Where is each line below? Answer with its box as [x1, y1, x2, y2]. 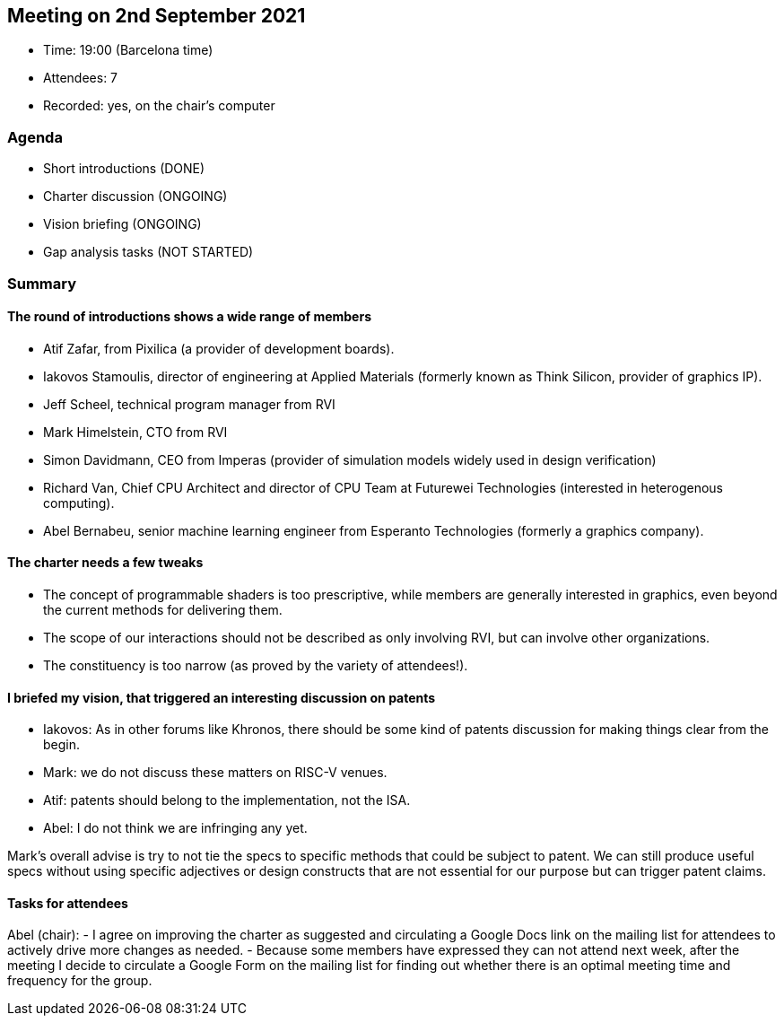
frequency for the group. [7, 973, 152, 989]
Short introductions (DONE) [43, 161, 205, 177]
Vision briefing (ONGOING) [43, 216, 202, 232]
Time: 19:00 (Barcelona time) [43, 42, 213, 58]
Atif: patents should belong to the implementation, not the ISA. [43, 792, 411, 809]
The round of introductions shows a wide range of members [7, 309, 371, 325]
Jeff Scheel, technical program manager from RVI [43, 396, 335, 412]
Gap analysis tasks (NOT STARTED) [43, 244, 254, 260]
